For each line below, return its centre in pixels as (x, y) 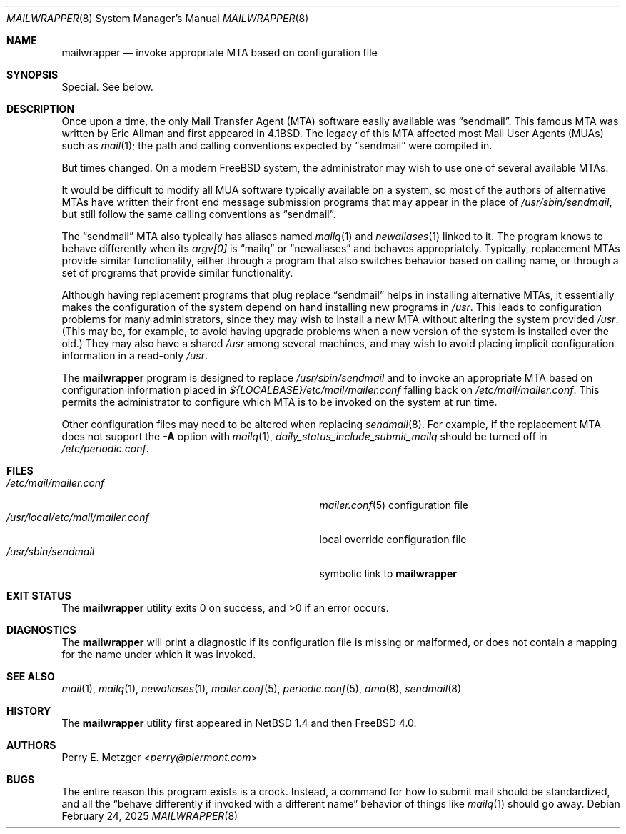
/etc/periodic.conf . (105, 448)
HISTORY (29, 711)
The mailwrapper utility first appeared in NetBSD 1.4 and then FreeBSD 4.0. (239, 723)
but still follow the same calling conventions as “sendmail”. (199, 214)
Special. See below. (107, 87)
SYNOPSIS (32, 75)
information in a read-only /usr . (135, 356)
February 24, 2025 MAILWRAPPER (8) (150, 816)
